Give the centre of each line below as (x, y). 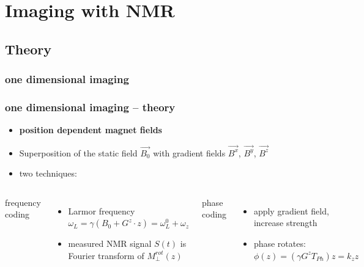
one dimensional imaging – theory (90, 107)
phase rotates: (280, 243)
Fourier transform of (106, 255)
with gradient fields (189, 152)
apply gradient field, (291, 210)
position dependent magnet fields (91, 130)
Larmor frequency (102, 210)
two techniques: (48, 173)
